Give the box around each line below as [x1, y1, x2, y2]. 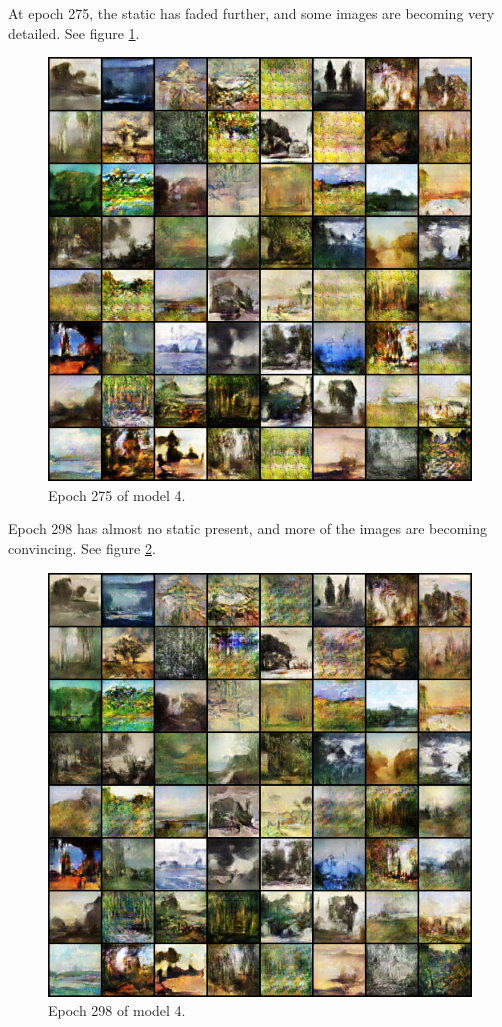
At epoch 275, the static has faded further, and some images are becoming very [8, 3, 495, 23]
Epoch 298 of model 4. [48, 1000, 186, 1021]
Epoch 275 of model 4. [48, 484, 186, 505]
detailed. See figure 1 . [8, 22, 140, 43]
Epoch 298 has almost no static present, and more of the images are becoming [8, 518, 487, 539]
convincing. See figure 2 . [8, 537, 156, 558]
